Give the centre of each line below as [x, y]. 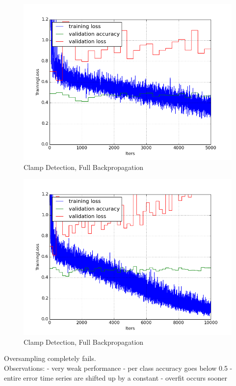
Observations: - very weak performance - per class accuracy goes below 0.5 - [118, 368]
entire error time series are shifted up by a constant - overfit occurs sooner [116, 377]
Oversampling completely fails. [50, 358]
